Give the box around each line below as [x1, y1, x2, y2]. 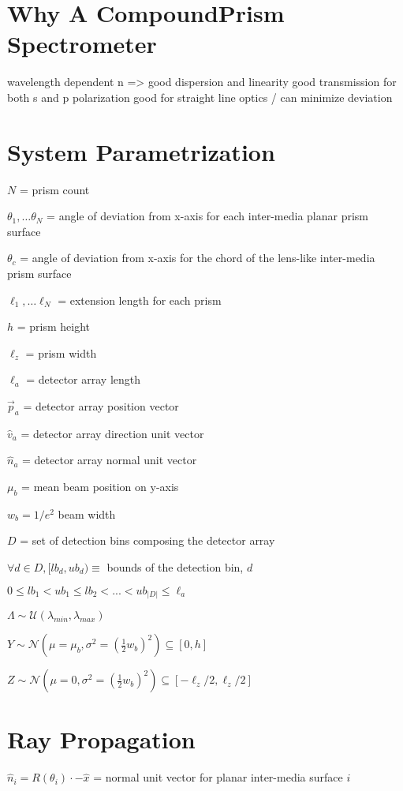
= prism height [17, 318, 91, 335]
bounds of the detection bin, [106, 558, 244, 575]
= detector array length [26, 371, 141, 388]
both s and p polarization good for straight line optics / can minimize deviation [7, 88, 393, 105]
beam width [58, 505, 116, 522]
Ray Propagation [7, 723, 196, 755]
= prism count [19, 181, 90, 197]
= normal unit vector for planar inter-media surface [93, 769, 343, 785]
